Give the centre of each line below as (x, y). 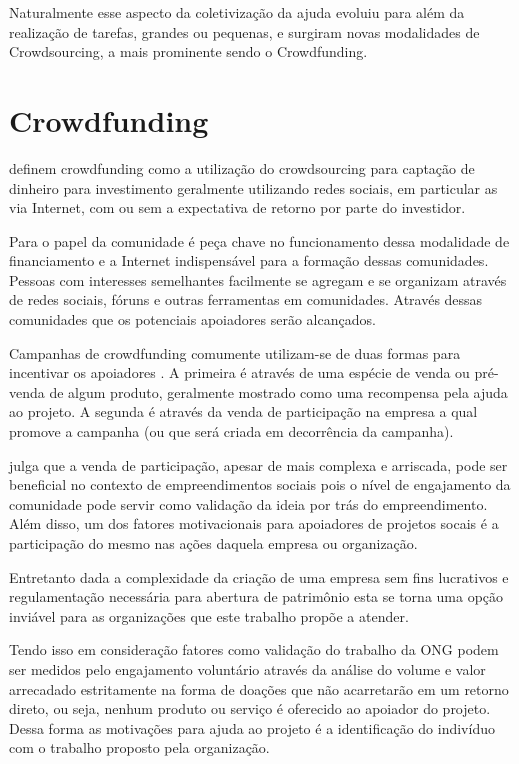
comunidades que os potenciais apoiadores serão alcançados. (192, 319)
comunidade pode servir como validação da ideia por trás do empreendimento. (248, 503)
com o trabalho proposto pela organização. (139, 747)
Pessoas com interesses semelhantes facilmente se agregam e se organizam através (258, 279)
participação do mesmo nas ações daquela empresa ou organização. (213, 543)
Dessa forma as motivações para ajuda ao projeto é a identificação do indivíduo (252, 727)
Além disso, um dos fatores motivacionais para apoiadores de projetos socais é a (254, 523)
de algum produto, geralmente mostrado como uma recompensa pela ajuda (278, 391)
